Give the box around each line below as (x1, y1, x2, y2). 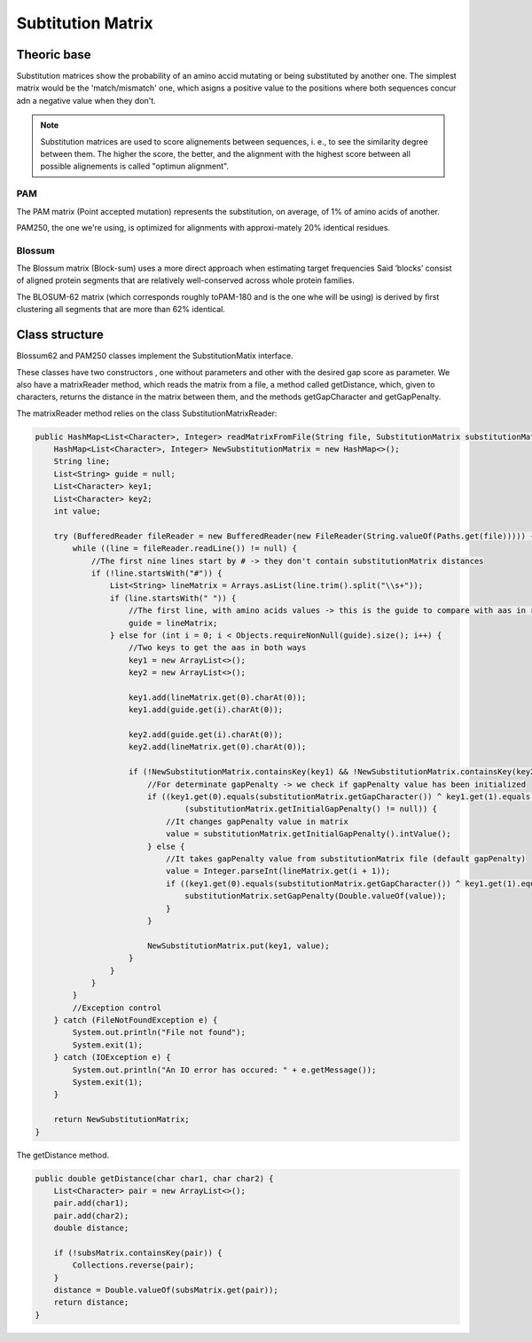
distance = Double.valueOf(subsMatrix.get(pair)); (53, 1285, 278, 1295)
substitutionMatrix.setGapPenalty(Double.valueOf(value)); (184, 891, 447, 901)
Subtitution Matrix (16, 13, 153, 33)
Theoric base (16, 47, 92, 62)
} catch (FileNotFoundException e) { (53, 1016, 218, 1025)
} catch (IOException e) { (53, 1052, 172, 1063)
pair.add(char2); (53, 1211, 129, 1220)
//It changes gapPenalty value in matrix (165, 816, 349, 827)
